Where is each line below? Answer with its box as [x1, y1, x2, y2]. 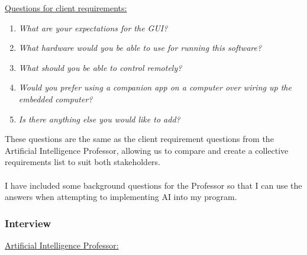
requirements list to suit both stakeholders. [5, 156, 161, 168]
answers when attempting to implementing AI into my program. [5, 191, 237, 203]
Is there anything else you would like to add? [18, 112, 180, 125]
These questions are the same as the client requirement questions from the [5, 133, 274, 145]
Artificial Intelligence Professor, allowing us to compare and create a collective [5, 144, 289, 156]
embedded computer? [18, 92, 93, 105]
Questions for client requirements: [5, 2, 127, 14]
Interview [5, 215, 51, 230]
